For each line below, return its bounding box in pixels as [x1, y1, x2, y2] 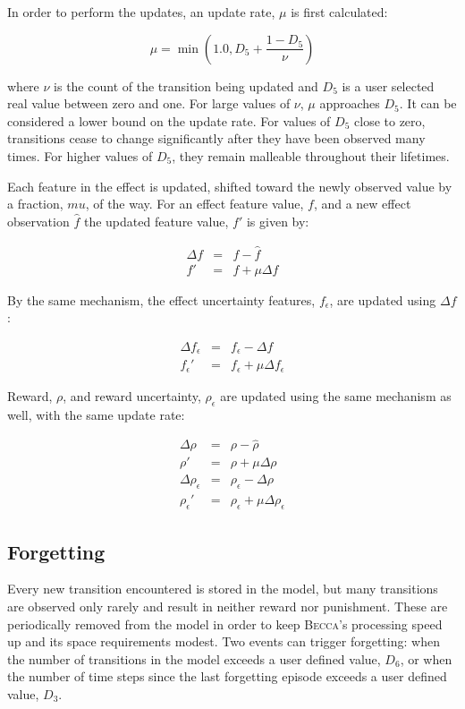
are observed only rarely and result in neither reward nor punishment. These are [7, 596, 448, 615]
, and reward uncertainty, [63, 386, 201, 405]
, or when [400, 649, 452, 668]
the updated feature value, [83, 211, 229, 230]
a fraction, [7, 194, 63, 213]
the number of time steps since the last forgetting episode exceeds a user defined [7, 667, 447, 686]
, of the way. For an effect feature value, [85, 194, 304, 213]
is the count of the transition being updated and [54, 76, 318, 95]
